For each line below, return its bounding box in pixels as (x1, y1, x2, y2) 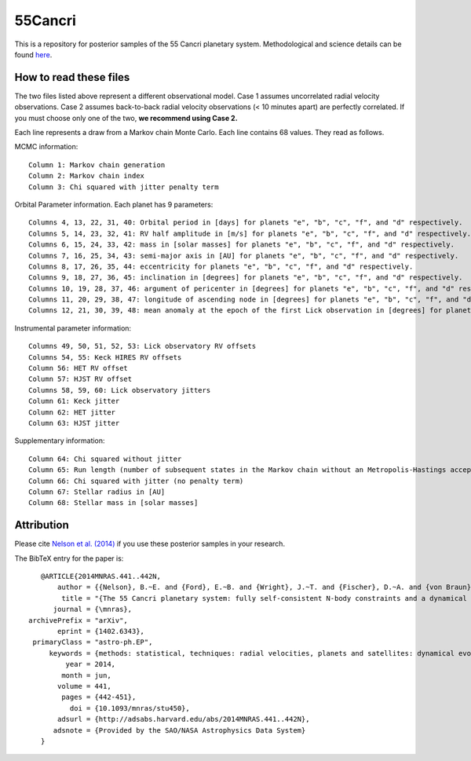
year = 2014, (65, 660, 116, 669)
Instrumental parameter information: (14, 323, 132, 333)
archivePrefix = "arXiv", (28, 616, 129, 624)
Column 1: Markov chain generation (28, 160, 166, 169)
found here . (14, 49, 53, 59)
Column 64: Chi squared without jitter (28, 454, 182, 463)
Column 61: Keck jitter (28, 397, 120, 406)
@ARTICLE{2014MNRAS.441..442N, (40, 572, 161, 581)
